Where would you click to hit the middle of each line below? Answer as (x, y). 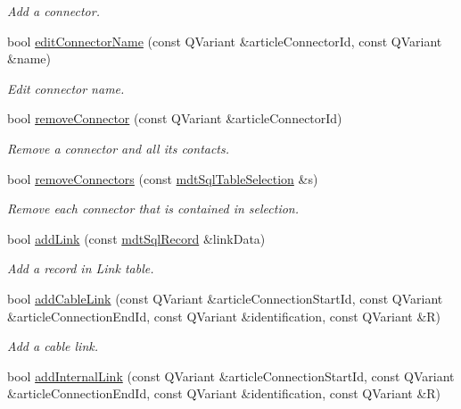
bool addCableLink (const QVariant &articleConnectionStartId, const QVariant (225, 298)
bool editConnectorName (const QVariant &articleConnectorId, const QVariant (225, 41)
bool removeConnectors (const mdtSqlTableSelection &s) (163, 178)
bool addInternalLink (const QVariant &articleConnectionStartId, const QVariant (231, 376)
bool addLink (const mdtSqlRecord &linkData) (136, 238)
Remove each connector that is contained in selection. (153, 209)
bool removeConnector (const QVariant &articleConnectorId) (175, 118)
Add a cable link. (53, 346)
